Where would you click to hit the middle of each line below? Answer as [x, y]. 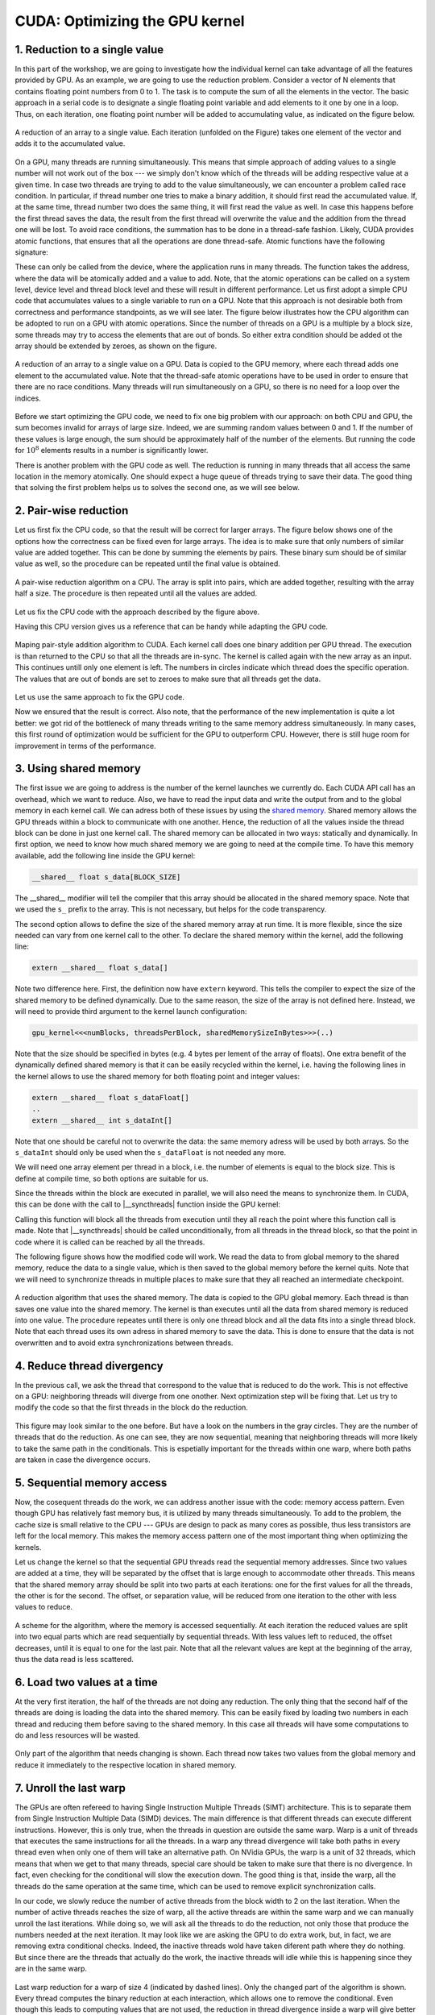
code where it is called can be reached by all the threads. [110, 1242]
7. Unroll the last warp [70, 1788]
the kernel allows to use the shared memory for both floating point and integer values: [157, 1076]
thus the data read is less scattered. [75, 1660]
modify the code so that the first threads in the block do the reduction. [132, 1407]
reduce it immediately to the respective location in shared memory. [126, 1764]
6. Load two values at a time [86, 1682]
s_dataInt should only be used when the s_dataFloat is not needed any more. [151, 1152]
